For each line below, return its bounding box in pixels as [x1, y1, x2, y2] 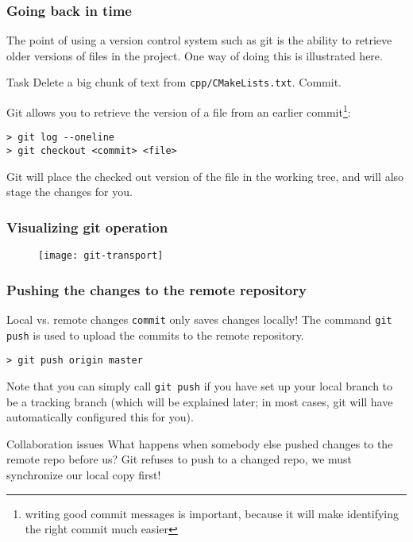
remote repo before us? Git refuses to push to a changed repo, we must [6, 451, 353, 467]
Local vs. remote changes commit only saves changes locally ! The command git [6, 310, 392, 327]
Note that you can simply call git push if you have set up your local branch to [6, 377, 393, 394]
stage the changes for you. [6, 183, 133, 200]
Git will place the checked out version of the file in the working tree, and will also [6, 167, 404, 184]
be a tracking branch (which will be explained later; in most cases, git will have [6, 393, 393, 409]
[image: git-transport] [38, 250, 164, 262]
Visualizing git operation [6, 217, 168, 236]
